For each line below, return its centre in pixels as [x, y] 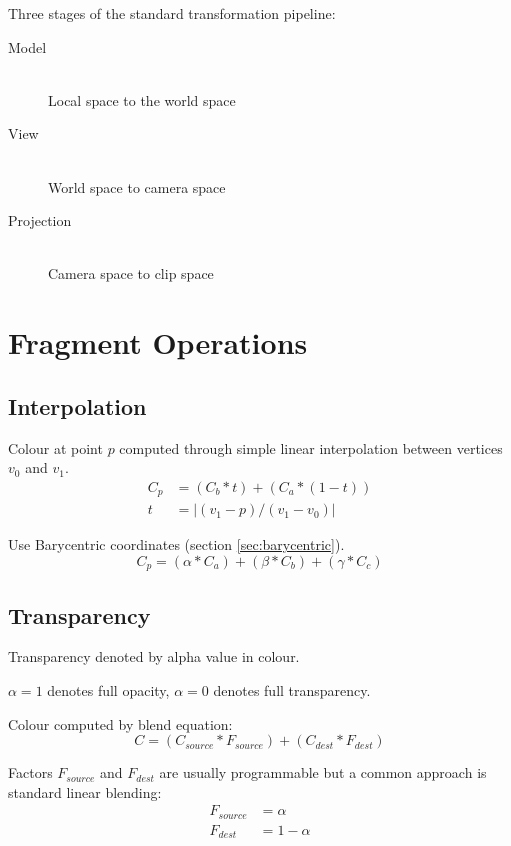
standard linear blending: [85, 791]
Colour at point [55, 447]
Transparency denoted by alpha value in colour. [154, 656]
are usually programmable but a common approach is [323, 772]
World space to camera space [137, 186]
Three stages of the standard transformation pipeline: [172, 13]
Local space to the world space [142, 99]
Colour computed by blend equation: [120, 723]
